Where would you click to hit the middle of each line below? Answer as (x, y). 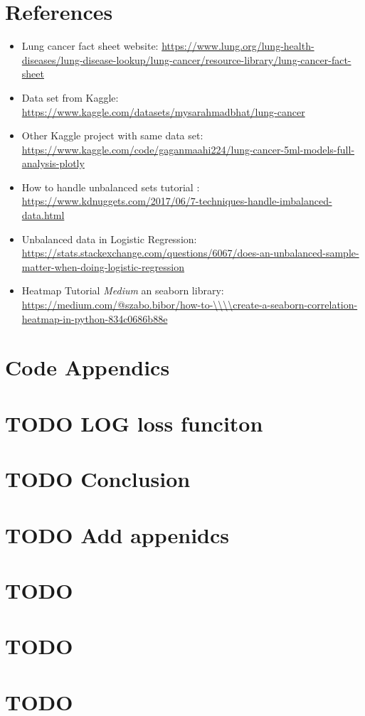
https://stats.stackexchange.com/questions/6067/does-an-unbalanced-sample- (190, 253)
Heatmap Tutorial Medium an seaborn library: (123, 290)
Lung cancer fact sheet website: (90, 46)
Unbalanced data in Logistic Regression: (109, 239)
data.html (43, 215)
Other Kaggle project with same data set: (112, 135)
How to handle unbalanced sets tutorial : (111, 187)
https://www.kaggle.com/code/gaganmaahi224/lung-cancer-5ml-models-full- (188, 149)
